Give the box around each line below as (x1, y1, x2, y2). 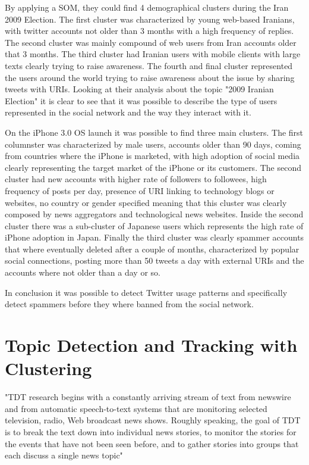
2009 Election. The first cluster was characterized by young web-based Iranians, (5, 13, 295, 25)
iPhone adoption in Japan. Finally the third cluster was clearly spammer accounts (5, 231, 304, 244)
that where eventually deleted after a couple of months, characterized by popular (5, 242, 299, 255)
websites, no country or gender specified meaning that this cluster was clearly (5, 196, 287, 208)
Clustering (5, 356, 92, 380)
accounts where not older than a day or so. (5, 266, 160, 279)
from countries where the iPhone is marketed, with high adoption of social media (5, 149, 300, 162)
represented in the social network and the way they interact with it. (5, 106, 251, 118)
